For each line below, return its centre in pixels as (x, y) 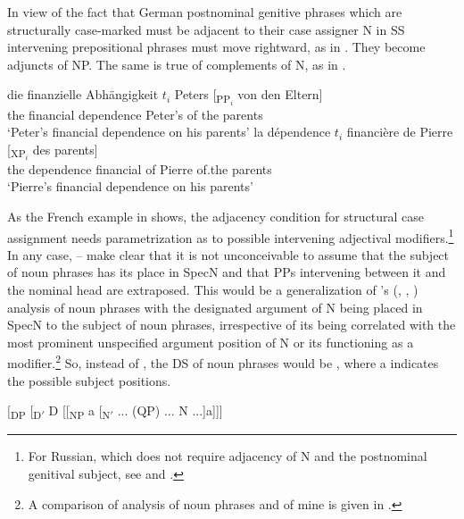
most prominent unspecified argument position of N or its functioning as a (211, 342)
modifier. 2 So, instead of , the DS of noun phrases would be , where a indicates (223, 362)
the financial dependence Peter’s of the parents (135, 114)
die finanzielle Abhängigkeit (83, 94)
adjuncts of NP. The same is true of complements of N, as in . (177, 64)
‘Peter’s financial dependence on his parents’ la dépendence (169, 132)
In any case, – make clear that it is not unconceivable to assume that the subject (228, 254)
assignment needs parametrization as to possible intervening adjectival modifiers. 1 (231, 236)
